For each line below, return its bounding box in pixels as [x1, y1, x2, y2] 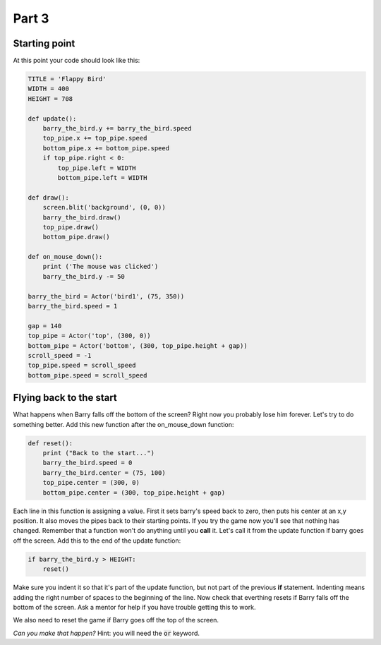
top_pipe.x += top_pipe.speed [42, 134, 147, 143]
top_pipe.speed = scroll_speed [28, 361, 137, 370]
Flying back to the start [13, 392, 118, 404]
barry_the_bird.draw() [42, 213, 121, 222]
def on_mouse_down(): [28, 253, 103, 261]
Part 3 [13, 11, 49, 26]
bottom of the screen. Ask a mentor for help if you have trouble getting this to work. [13, 603, 256, 611]
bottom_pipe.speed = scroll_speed [28, 371, 147, 379]
